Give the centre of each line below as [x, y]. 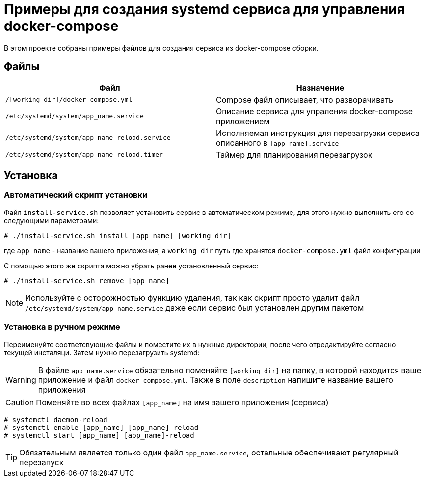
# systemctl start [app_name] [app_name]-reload [99, 435]
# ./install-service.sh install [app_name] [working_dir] [118, 235]
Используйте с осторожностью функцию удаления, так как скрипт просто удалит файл [192, 298]
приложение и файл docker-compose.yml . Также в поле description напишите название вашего [215, 380]
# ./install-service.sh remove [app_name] [87, 281]
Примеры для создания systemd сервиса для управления [204, 9]
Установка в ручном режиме [62, 327]
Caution [20, 402]
